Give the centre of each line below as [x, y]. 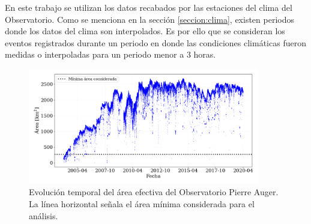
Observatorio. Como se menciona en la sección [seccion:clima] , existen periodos [149, 19]
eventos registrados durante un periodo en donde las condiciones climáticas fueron [155, 42]
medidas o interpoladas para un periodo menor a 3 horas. [110, 54]
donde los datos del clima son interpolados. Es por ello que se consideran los [145, 31]
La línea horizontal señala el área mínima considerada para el [142, 203]
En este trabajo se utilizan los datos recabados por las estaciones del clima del [149, 7]
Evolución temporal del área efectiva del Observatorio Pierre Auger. [154, 192]
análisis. [44, 215]
